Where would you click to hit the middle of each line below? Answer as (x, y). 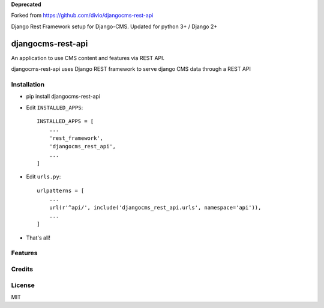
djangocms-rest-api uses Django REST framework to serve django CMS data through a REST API (131, 69)
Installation (28, 84)
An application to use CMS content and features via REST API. (88, 58)
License (23, 285)
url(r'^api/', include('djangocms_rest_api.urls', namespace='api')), (155, 207)
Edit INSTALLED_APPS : (55, 107)
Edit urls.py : (43, 177)
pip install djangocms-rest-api (63, 97)
